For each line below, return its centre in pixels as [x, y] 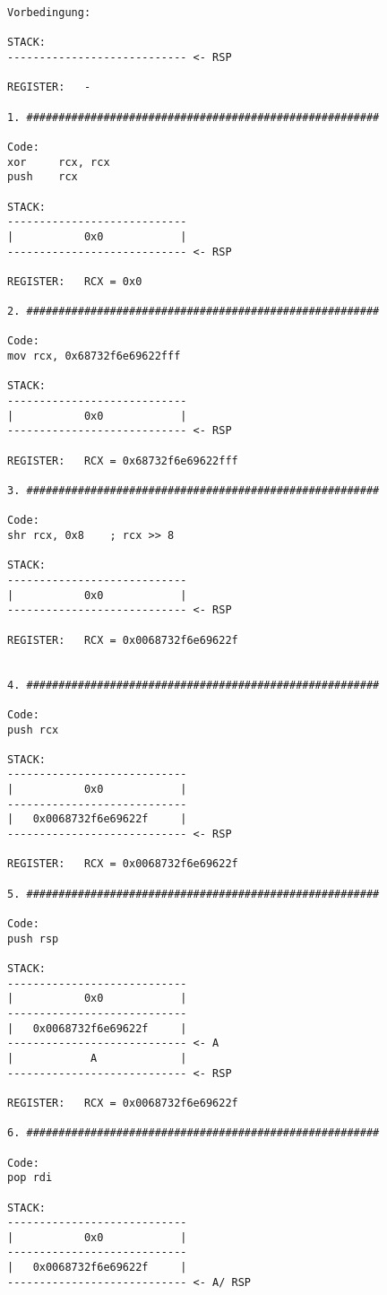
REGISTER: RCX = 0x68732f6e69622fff [123, 461]
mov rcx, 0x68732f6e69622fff [94, 356]
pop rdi [30, 1178]
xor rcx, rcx [59, 162]
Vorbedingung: [49, 13]
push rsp [33, 939]
